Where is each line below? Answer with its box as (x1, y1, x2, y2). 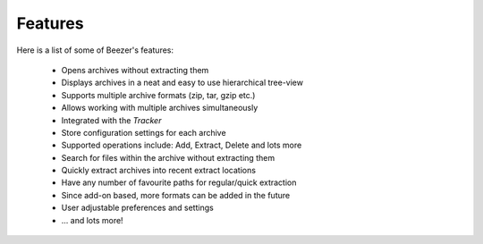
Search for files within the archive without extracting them (61, 152, 275, 163)
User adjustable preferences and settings (61, 202, 214, 214)
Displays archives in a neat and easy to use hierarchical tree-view (61, 77, 304, 88)
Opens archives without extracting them (61, 64, 209, 75)
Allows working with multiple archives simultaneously (61, 103, 258, 114)
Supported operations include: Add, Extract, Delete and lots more (61, 139, 302, 151)
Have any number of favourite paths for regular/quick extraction (61, 177, 297, 188)
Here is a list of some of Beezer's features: (16, 45, 174, 55)
